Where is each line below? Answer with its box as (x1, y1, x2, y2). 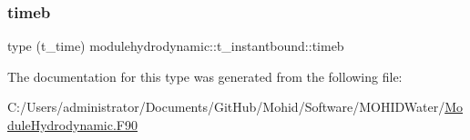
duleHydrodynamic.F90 (7, 115, 138, 134)
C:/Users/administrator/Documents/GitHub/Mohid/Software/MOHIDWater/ (7, 97, 445, 116)
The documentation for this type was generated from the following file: (7, 66, 403, 85)
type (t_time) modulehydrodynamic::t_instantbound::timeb (7, 36, 344, 55)
